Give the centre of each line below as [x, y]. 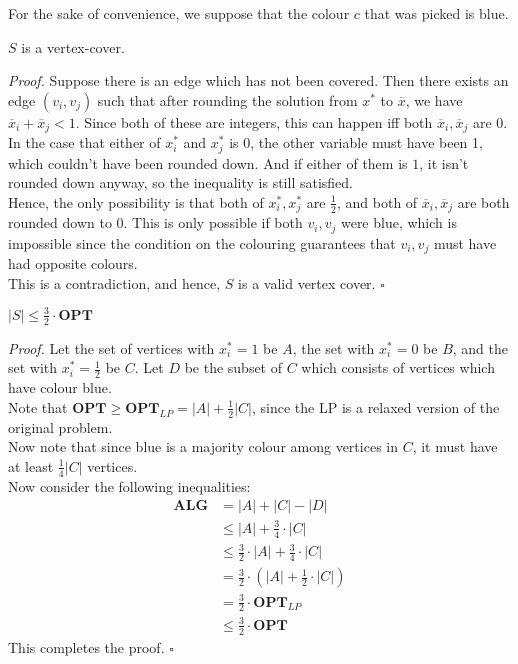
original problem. [60, 426]
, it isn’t [444, 162]
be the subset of [233, 367]
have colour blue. [60, 387]
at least [31, 465]
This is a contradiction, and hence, [114, 282]
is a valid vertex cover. [307, 282]
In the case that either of [84, 142]
